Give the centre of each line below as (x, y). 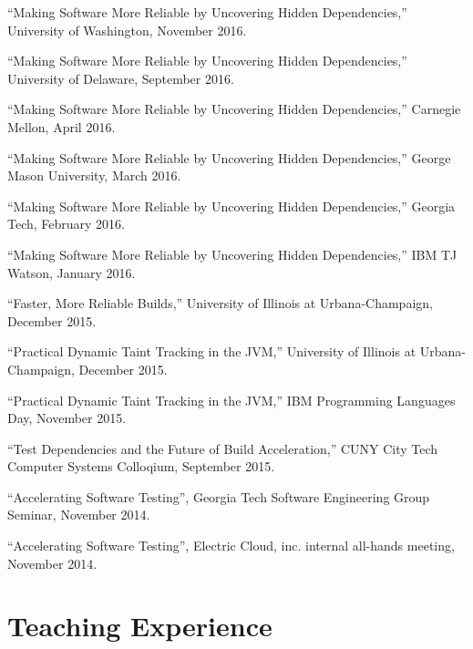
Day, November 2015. (67, 418)
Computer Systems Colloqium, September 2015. (141, 466)
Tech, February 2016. (67, 224)
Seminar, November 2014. (79, 515)
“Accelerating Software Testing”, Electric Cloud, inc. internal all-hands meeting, (231, 546)
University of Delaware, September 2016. (121, 78)
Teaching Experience (140, 626)
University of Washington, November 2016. (127, 30)
